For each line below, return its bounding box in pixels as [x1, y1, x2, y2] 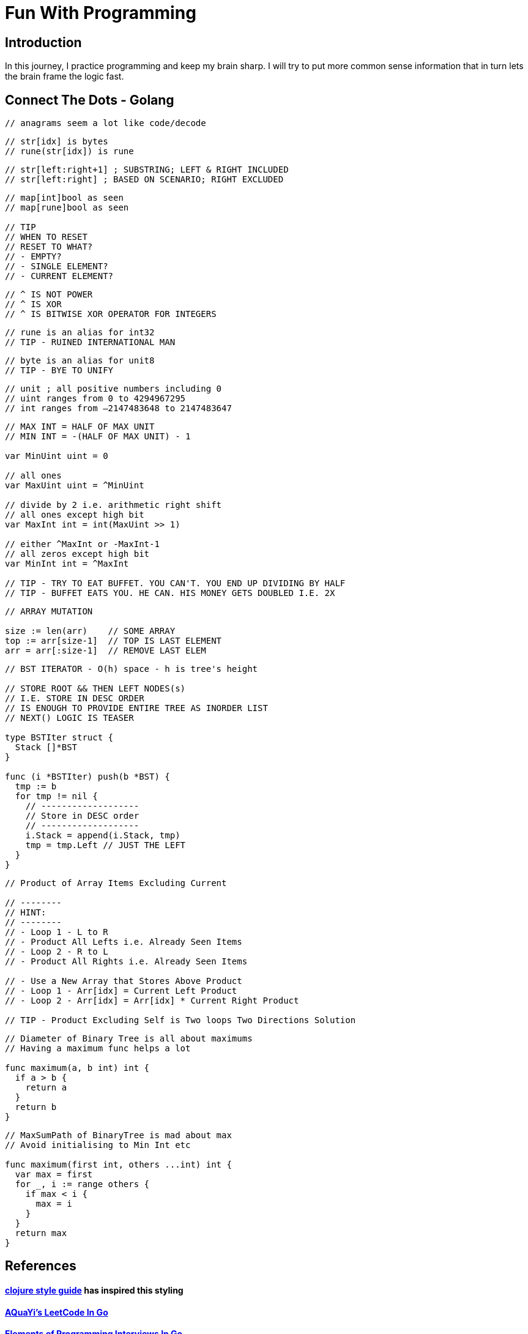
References [5, 1258, 76, 1274]
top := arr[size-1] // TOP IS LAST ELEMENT [5, 636, 222, 646]
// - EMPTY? [5, 252, 62, 262]
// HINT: [5, 907, 46, 918]
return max [15, 1228, 67, 1239]
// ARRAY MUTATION [5, 606, 93, 617]
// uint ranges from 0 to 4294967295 [5, 393, 186, 404]
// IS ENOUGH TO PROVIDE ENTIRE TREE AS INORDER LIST [5, 703, 268, 714]
